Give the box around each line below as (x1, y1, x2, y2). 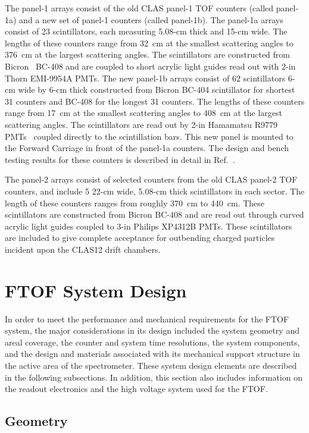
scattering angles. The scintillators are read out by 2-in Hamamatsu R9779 (5, 118, 278, 130)
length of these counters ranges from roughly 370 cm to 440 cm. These (5, 196, 264, 209)
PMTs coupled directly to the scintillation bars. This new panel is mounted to (5, 130, 294, 142)
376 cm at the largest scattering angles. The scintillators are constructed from (5, 48, 290, 61)
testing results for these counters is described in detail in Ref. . (5, 153, 235, 165)
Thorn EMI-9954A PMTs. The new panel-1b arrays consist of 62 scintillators (5, 71, 286, 84)
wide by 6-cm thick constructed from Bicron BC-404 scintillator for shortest (18, 83, 295, 96)
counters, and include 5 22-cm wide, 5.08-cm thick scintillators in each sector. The (5, 184, 305, 197)
